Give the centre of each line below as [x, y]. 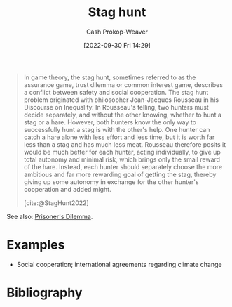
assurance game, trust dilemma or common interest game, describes [123, 84]
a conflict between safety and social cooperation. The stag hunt [116, 92]
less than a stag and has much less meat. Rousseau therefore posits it [124, 144]
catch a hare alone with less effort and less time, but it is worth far [119, 137]
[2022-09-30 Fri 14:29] [117, 45]
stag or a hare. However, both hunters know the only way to [110, 122]
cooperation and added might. [67, 189]
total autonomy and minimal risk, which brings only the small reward [122, 159]
